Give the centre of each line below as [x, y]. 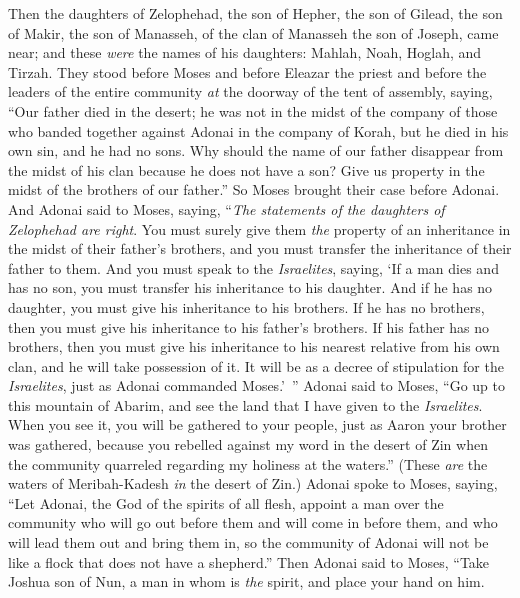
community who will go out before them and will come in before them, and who [253, 522]
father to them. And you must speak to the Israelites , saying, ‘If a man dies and [253, 267]
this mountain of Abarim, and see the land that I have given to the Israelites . [245, 404]
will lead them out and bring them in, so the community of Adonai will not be [248, 542]
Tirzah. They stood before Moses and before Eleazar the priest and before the [247, 71]
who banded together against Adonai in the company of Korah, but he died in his [258, 130]
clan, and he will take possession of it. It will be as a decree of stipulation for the [256, 365]
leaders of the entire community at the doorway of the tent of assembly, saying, [250, 91]
